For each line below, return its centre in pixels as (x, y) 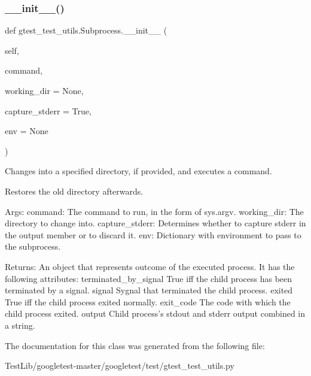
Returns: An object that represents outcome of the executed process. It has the (150, 266)
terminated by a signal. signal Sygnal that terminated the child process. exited (149, 290)
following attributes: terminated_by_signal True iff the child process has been (149, 278)
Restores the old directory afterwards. (74, 191)
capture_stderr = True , (48, 110)
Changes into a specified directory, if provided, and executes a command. (138, 171)
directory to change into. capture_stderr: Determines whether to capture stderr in (155, 223)
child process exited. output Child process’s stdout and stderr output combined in (155, 313)
